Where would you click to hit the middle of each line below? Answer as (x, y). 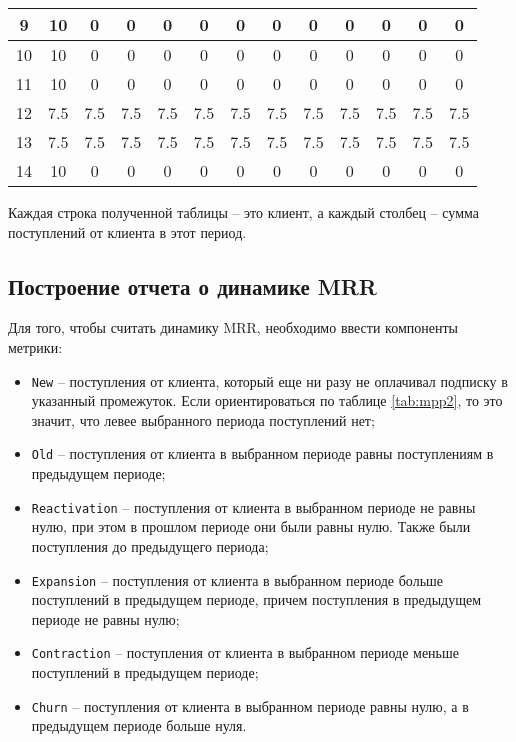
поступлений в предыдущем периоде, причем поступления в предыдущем (256, 599)
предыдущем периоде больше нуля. (139, 725)
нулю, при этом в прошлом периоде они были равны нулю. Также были (251, 526)
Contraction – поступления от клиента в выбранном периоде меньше (245, 652)
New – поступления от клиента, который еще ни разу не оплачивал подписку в (269, 380)
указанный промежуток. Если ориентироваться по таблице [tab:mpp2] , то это (267, 400)
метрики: (35, 346)
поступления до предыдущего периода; (150, 545)
